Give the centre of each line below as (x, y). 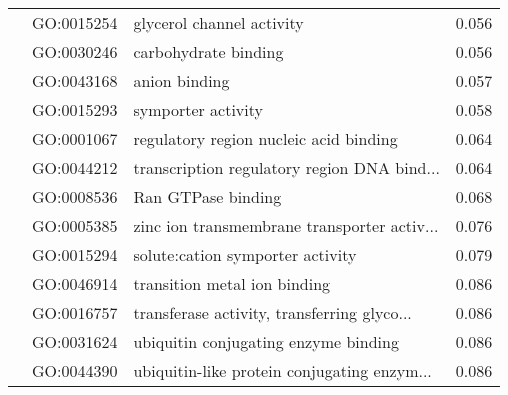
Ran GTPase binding (207, 196)
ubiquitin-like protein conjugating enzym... (282, 370)
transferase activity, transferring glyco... (272, 312)
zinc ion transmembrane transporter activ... (286, 225)
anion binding (181, 80)
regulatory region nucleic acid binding (265, 138)
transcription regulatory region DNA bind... (286, 167)
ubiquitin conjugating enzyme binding (266, 341)
